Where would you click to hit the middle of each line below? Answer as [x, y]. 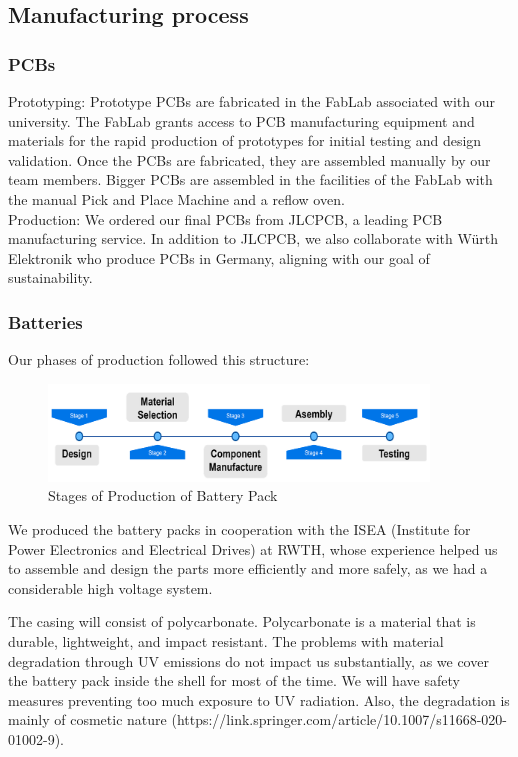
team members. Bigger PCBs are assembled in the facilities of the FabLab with [250, 179]
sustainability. [50, 277]
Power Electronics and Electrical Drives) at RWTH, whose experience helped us [253, 548]
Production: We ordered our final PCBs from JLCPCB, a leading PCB [225, 218]
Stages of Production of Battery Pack [163, 495]
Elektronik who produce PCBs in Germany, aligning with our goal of [219, 257]
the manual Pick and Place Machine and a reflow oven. [176, 198]
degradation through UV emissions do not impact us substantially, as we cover [248, 660]
